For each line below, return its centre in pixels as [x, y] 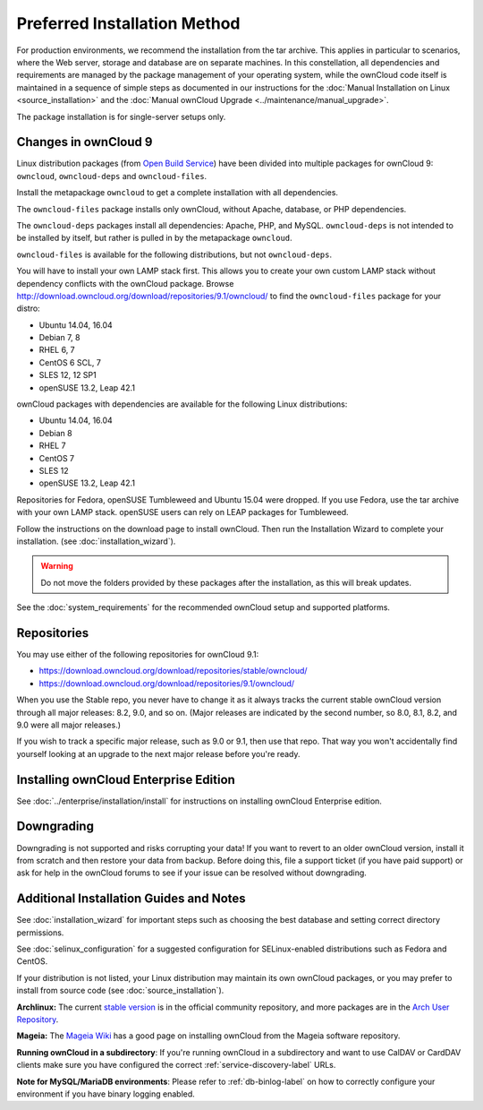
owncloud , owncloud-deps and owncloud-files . [112, 176]
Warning [57, 566]
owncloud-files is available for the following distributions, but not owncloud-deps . [174, 254]
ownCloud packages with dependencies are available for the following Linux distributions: [182, 404]
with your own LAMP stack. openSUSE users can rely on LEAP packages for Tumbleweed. [182, 512]
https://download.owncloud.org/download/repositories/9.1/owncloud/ [167, 683]
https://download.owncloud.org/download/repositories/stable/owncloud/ [173, 671]
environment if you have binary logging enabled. [106, 1094]
